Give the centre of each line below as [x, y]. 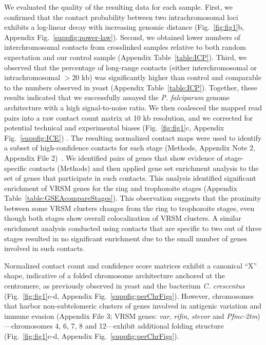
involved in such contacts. [44, 248]
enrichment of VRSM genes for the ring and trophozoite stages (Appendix [121, 188]
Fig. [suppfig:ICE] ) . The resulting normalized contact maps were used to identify [133, 137]
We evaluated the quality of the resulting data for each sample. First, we [119, 7]
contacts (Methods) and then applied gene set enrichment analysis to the [144, 168]
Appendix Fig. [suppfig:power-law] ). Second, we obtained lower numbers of [122, 37]
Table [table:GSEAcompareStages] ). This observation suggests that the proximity [133, 198]
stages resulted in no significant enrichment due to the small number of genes [126, 238]
